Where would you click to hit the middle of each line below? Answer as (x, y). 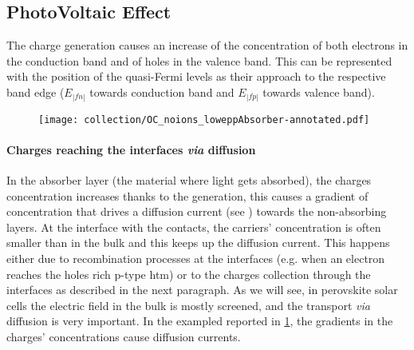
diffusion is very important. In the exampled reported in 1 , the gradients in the (200, 321)
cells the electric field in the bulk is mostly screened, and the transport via (188, 305)
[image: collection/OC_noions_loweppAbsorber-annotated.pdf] (204, 119)
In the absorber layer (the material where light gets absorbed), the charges (189, 179)
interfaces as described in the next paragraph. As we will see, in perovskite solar (202, 290)
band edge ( (35, 91)
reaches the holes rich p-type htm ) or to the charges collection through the (189, 274)
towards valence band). (319, 91)
